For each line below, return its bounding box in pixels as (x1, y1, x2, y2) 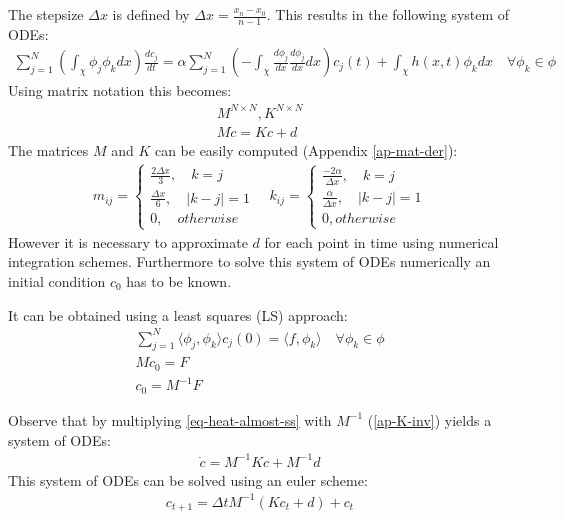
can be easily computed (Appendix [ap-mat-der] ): (154, 139, 458, 160)
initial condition (8, 270, 106, 291)
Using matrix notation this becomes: (8, 80, 232, 101)
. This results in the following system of (266, 4, 510, 24)
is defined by (112, 4, 190, 24)
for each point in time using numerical (264, 231, 499, 252)
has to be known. (126, 270, 232, 291)
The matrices (8, 139, 89, 160)
